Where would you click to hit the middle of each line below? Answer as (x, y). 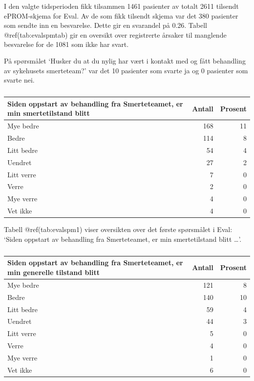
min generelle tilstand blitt (53, 272)
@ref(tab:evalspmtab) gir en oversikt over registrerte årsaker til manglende (115, 34)
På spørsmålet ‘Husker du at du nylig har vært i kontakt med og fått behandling (125, 60)
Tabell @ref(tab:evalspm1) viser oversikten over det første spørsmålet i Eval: (118, 229)
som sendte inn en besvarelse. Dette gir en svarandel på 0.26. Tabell (106, 25)
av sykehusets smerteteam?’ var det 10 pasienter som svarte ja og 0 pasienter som (126, 70)
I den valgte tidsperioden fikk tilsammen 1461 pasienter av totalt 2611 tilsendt (121, 6)
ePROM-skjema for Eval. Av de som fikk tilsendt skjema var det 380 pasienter (121, 15)
